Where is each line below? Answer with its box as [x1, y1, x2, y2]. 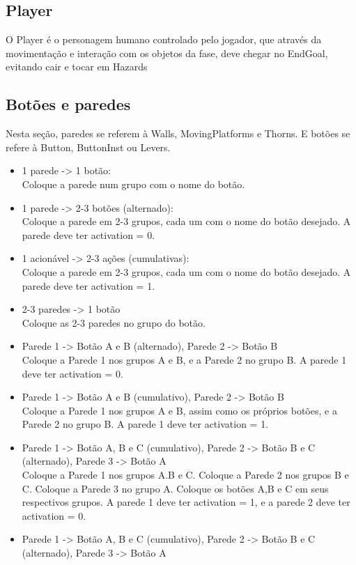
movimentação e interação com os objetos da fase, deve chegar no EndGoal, [6, 45, 328, 60]
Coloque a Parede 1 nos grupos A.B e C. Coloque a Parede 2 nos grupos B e [22, 467, 349, 482]
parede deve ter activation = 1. [22, 278, 155, 293]
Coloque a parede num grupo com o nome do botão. [22, 176, 245, 191]
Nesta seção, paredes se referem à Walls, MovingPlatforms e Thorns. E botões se [6, 126, 350, 141]
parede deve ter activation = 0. [22, 227, 155, 242]
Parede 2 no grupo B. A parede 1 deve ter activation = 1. [22, 417, 269, 431]
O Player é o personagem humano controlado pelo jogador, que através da [6, 32, 322, 47]
